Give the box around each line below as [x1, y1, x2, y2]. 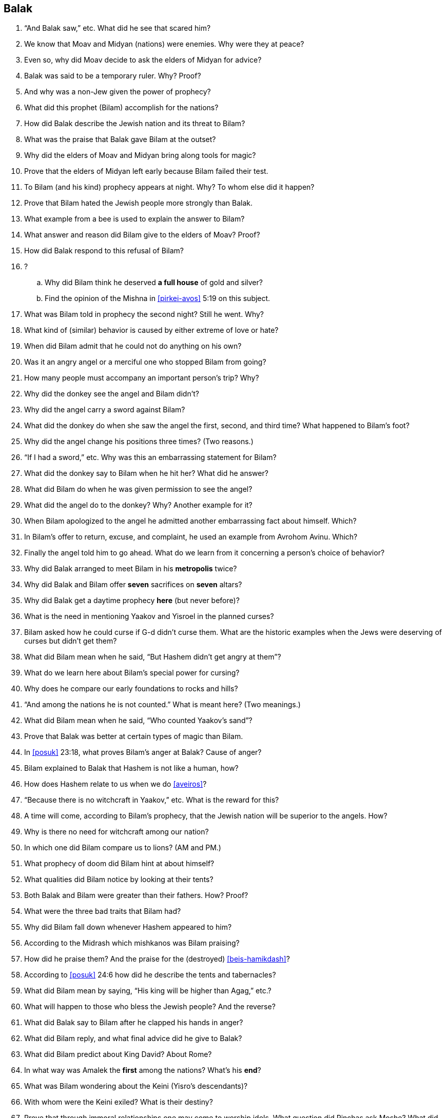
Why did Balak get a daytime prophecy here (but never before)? [24, 596, 240, 605]
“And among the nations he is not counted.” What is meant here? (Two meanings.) [24, 700, 301, 709]
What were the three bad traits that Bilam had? [24, 907, 181, 916]
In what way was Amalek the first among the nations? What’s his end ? [24, 1066, 261, 1075]
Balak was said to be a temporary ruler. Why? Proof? [24, 71, 201, 81]
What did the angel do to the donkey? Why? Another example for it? [24, 501, 253, 510]
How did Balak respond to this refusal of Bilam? [24, 246, 184, 255]
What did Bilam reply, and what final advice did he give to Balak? [24, 1034, 242, 1043]
